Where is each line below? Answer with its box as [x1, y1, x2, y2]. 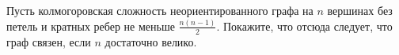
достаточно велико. [104, 33, 197, 49]
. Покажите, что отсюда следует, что [216, 17, 393, 34]
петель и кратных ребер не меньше [6, 17, 175, 34]
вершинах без [327, 2, 393, 18]
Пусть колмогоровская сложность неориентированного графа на [6, 2, 313, 18]
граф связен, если [6, 33, 91, 49]
